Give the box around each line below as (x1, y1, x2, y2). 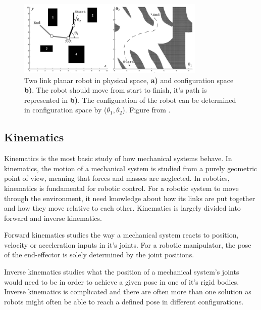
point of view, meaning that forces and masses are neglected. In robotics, (4, 173, 230, 183)
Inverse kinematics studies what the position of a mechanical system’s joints (4, 266, 239, 277)
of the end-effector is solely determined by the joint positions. (4, 249, 194, 260)
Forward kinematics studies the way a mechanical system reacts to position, (4, 229, 239, 240)
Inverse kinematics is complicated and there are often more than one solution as (4, 286, 251, 297)
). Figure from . (122, 104, 171, 115)
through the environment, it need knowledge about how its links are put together (4, 192, 255, 203)
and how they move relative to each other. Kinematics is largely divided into (4, 203, 241, 213)
